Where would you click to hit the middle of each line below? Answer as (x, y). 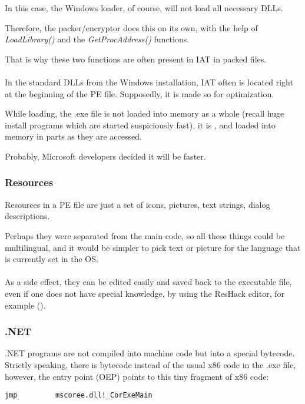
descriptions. (27, 216)
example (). (25, 305)
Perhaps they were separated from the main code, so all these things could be (145, 235)
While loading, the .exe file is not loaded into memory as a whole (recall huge (145, 113)
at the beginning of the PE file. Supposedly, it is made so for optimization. (140, 93)
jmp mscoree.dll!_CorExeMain (79, 395)
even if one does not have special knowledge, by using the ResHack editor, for (145, 293)
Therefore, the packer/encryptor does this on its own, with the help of (131, 27)
